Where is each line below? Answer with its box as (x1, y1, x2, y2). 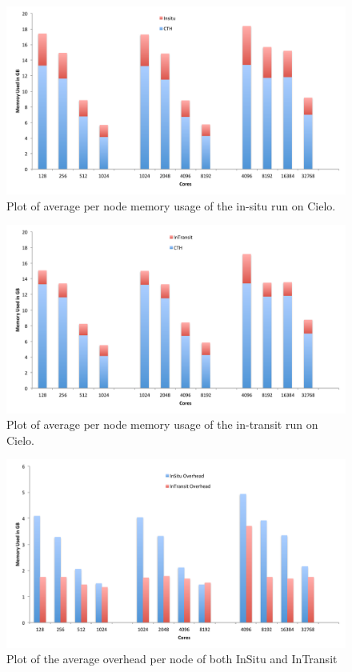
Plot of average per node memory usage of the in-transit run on (6, 416, 318, 433)
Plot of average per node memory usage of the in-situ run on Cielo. (6, 197, 336, 214)
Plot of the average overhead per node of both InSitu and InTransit (6, 650, 338, 667)
